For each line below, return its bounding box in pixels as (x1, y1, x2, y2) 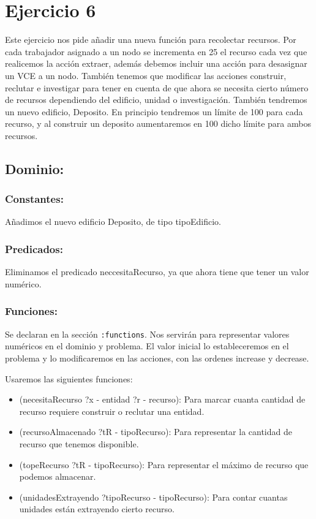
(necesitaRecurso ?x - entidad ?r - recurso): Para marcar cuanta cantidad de (19, 393, 306, 406)
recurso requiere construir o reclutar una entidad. (19, 404, 205, 417)
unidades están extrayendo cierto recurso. (19, 502, 175, 515)
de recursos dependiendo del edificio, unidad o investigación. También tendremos (5, 93, 307, 106)
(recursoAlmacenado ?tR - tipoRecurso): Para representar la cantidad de (19, 425, 292, 438)
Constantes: (5, 191, 64, 206)
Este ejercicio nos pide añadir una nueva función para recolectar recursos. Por (5, 33, 296, 46)
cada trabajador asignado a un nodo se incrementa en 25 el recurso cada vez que (5, 45, 307, 58)
